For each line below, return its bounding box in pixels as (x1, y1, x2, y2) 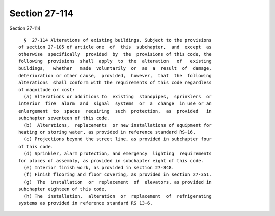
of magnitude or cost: (18, 87, 75, 92)
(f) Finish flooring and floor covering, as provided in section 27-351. (23, 172, 212, 177)
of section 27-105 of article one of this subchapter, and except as (18, 44, 212, 50)
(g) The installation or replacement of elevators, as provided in (23, 179, 212, 185)
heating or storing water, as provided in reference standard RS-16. (18, 129, 196, 135)
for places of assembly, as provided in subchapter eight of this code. (18, 158, 204, 163)
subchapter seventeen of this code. (18, 115, 110, 121)
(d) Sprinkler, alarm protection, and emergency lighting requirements (23, 151, 212, 157)
